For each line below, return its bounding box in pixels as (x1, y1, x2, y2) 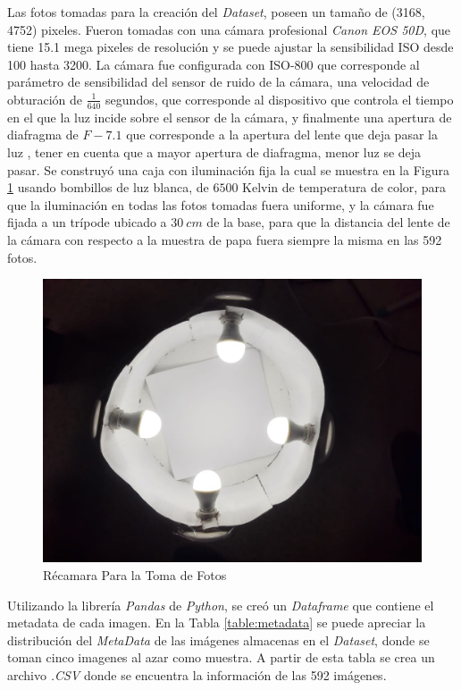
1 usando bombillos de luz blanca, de (7, 178, 209, 197)
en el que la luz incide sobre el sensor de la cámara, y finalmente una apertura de (7, 107, 452, 126)
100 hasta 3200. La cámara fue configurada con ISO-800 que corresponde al (7, 55, 420, 73)
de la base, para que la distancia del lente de (206, 213, 450, 231)
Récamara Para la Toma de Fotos (43, 565, 227, 584)
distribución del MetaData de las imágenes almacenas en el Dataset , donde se (7, 630, 430, 649)
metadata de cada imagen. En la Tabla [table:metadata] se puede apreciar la (7, 613, 426, 632)
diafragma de (7, 125, 79, 144)
